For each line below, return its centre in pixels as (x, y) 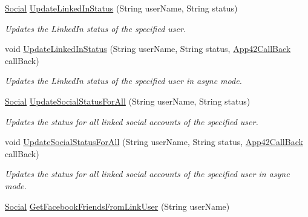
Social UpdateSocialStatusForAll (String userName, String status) (128, 101)
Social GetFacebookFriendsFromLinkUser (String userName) (117, 206)
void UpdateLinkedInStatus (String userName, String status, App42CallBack (148, 49)
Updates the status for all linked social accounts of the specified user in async (147, 174)
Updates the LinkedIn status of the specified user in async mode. (123, 81)
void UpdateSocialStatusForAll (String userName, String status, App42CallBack (154, 142)
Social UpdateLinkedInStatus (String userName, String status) (121, 8)
